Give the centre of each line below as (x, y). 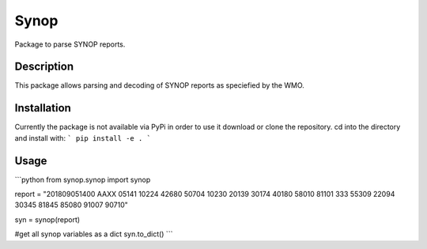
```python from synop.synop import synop (83, 179)
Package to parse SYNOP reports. (70, 44)
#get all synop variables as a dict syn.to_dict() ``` (94, 234)
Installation (43, 108)
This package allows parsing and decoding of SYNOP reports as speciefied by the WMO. (159, 85)
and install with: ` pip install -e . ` (83, 138)
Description (44, 67)
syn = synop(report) (47, 219)
